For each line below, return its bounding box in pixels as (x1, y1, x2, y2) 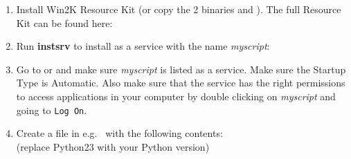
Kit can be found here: (16, 15, 113, 30)
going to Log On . (16, 102, 87, 117)
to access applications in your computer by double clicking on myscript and (16, 88, 336, 103)
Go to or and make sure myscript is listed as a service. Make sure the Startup (16, 62, 346, 76)
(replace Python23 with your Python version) (16, 139, 210, 153)
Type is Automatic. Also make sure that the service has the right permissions (16, 75, 345, 90)
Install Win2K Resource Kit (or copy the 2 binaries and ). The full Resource (16, 2, 341, 16)
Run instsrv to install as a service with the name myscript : (16, 39, 270, 53)
